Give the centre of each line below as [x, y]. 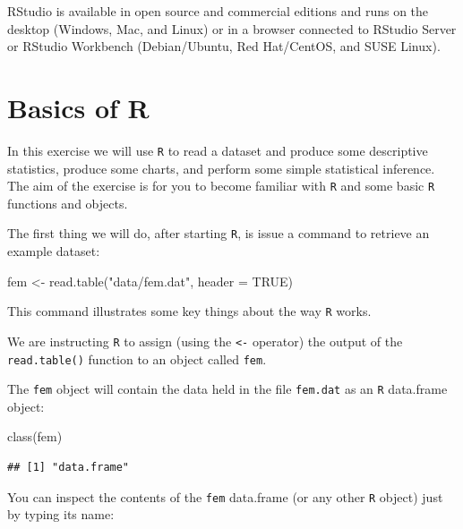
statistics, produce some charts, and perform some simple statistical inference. [221, 168]
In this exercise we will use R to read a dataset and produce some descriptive [218, 150]
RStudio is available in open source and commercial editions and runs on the [218, 11]
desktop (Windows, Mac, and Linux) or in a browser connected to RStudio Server [232, 28]
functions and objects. [68, 203]
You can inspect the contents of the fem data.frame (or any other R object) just [225, 496]
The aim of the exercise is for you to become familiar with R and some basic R [221, 186]
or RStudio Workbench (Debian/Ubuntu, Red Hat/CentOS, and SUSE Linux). [224, 46]
